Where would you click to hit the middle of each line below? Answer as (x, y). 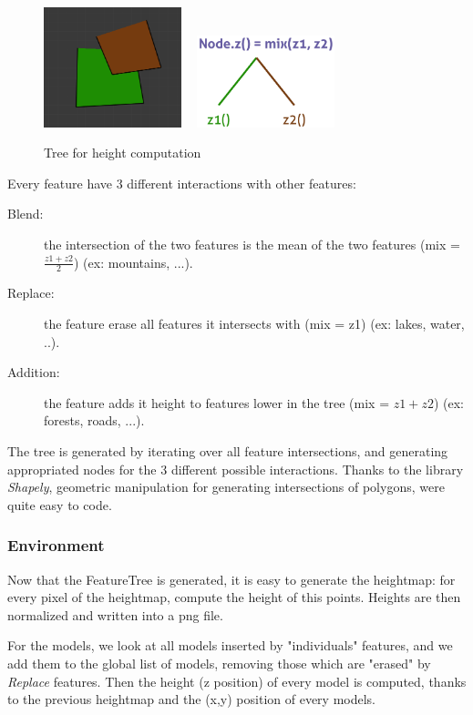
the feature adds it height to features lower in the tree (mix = (217, 402)
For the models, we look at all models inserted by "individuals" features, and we (230, 645)
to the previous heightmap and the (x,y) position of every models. (191, 699)
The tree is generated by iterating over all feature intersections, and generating (228, 450)
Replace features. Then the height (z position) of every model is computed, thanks (237, 681)
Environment (56, 545)
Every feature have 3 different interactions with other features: (182, 183)
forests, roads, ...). (94, 420)
